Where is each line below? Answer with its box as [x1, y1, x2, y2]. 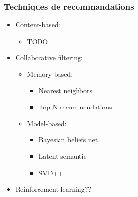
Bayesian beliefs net [39, 134, 98, 145]
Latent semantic [39, 151, 87, 161]
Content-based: [15, 20, 60, 30]
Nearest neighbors [39, 85, 92, 95]
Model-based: [27, 118, 67, 128]
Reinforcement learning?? [15, 184, 91, 194]
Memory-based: [27, 69, 73, 79]
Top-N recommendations [39, 102, 112, 112]
